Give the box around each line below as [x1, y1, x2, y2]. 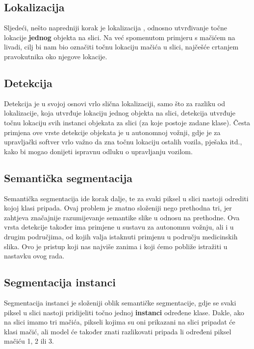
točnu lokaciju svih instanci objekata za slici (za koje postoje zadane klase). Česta [4, 117, 251, 127]
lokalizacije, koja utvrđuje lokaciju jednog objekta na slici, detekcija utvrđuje [4, 108, 235, 118]
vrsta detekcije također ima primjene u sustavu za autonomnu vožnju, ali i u [4, 222, 234, 232]
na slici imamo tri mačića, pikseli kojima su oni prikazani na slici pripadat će [4, 317, 235, 327]
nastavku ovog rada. [4, 251, 65, 261]
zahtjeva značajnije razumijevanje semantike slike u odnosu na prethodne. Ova [4, 212, 240, 222]
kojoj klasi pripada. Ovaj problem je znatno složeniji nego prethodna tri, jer [4, 203, 232, 213]
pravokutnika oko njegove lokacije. [4, 51, 107, 61]
